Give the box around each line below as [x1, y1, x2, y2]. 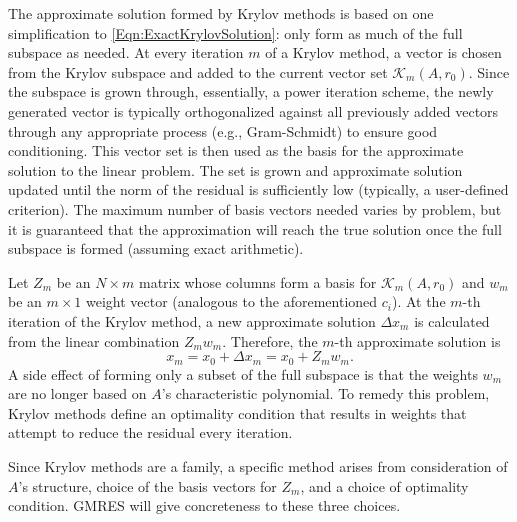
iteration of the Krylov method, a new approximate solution [8, 310, 376, 331]
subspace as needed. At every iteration [8, 42, 244, 63]
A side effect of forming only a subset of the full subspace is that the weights [8, 363, 478, 384]
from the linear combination [8, 330, 180, 351]
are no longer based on [8, 383, 147, 404]
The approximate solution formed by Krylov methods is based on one [8, 3, 434, 23]
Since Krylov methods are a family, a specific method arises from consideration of [8, 455, 508, 476]
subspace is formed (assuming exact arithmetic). [8, 238, 304, 259]
